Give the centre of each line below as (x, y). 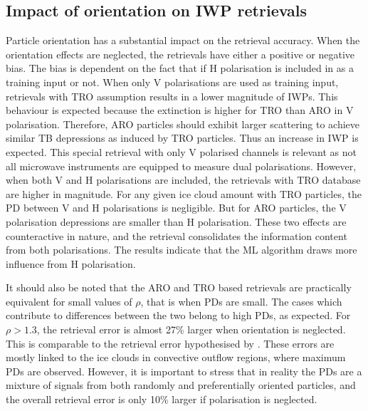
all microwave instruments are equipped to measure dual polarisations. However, (181, 166)
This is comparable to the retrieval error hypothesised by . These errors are (170, 343)
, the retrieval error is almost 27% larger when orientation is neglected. (191, 329)
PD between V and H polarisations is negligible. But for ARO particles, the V (176, 208)
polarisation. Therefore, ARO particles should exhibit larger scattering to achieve (183, 124)
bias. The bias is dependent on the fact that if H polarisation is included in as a (180, 68)
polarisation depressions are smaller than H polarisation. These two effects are (176, 221)
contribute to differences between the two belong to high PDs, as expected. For (178, 315)
